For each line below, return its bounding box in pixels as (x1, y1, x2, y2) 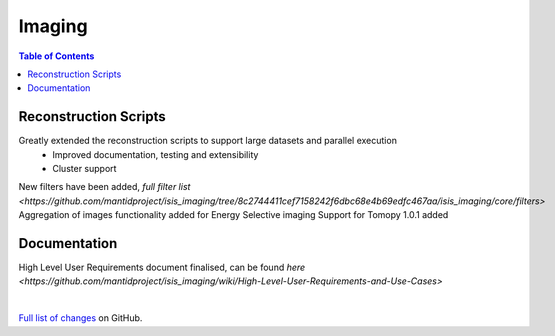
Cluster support (52, 163, 117, 175)
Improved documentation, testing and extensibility (52, 148, 259, 160)
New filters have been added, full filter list (18, 181, 191, 193)
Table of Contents (18, 50, 95, 62)
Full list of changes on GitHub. (18, 312, 143, 324)
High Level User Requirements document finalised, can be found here (18, 261, 306, 274)
